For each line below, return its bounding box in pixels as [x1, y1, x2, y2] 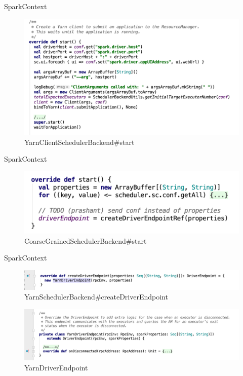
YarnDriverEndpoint [24, 362, 88, 372]
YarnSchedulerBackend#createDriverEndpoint [24, 291, 168, 302]
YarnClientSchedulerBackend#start [24, 136, 135, 147]
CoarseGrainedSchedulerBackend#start [24, 235, 147, 246]
